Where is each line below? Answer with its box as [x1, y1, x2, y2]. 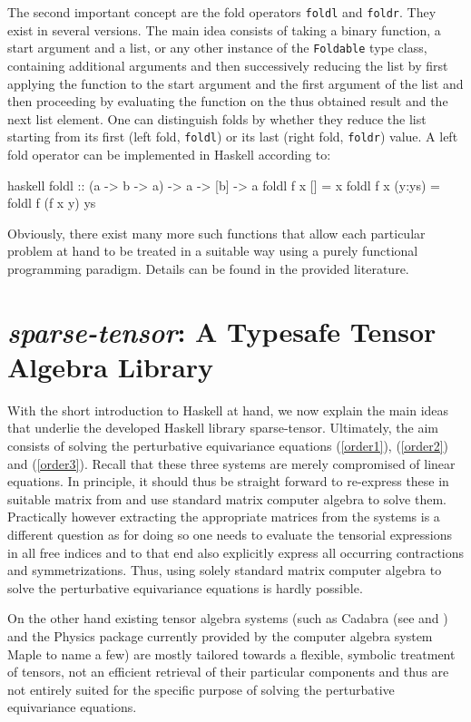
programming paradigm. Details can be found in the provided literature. [7, 259, 409, 278]
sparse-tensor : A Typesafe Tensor [7, 312, 437, 350]
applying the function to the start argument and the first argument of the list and [7, 73, 464, 93]
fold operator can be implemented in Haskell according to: [7, 144, 331, 163]
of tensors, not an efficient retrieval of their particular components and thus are [7, 662, 449, 681]
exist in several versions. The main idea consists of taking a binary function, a [7, 20, 441, 39]
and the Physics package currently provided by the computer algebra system [7, 626, 433, 645]
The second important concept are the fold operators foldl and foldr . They [7, 3, 437, 21]
